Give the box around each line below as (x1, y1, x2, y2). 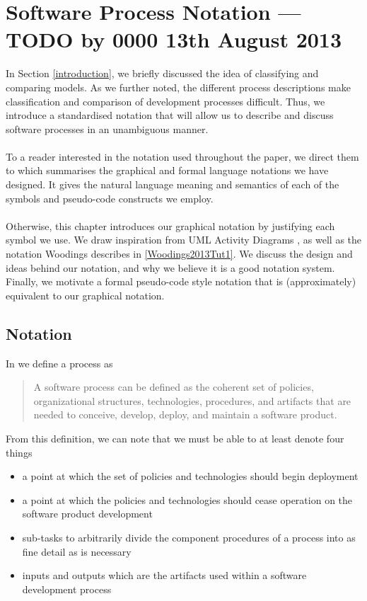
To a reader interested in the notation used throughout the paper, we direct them (6, 149, 359, 164)
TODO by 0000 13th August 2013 (6, 25, 342, 54)
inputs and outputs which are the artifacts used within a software (22, 568, 307, 583)
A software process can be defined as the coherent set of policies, (33, 379, 314, 394)
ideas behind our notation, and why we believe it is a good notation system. (6, 260, 335, 275)
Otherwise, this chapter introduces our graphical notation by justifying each (6, 218, 335, 233)
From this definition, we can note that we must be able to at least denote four (6, 430, 344, 445)
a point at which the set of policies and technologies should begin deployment (22, 469, 359, 483)
